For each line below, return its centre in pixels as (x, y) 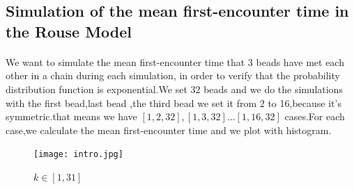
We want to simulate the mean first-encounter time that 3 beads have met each (175, 61)
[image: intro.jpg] (78, 155)
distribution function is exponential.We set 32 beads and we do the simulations (174, 89)
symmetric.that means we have (71, 116)
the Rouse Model (69, 31)
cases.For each (315, 116)
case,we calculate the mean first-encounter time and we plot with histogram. (169, 130)
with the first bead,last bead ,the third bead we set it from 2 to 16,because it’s (174, 102)
